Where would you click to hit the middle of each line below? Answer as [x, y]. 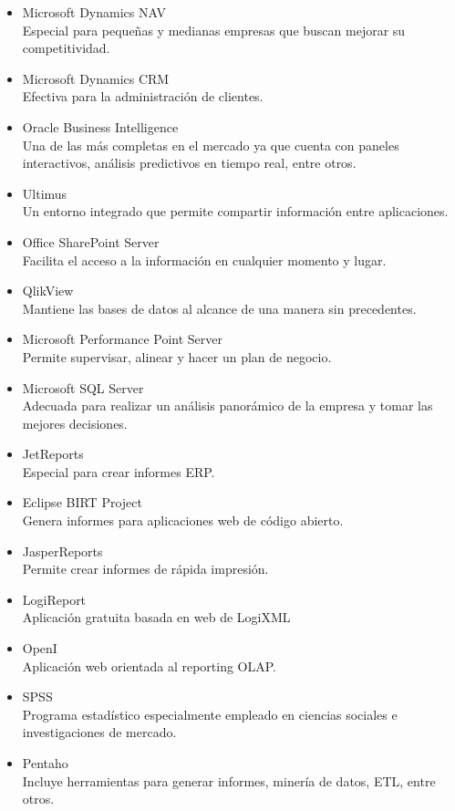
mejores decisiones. [75, 423]
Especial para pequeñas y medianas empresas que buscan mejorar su [214, 30]
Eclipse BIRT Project [82, 502]
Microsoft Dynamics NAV [94, 12]
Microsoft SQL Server [83, 387]
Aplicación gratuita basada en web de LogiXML [156, 617]
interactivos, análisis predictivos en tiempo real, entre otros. [189, 163]
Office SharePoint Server [91, 241]
